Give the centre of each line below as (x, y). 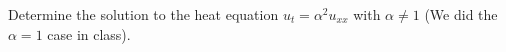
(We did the (461, 14)
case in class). (89, 33)
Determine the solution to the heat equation (143, 14)
